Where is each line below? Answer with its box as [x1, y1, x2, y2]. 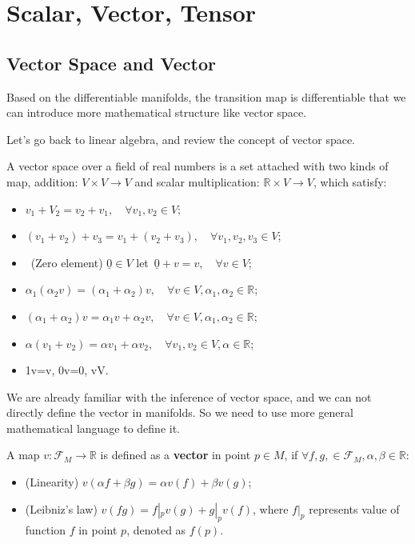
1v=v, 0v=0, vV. [25, 362, 109, 378]
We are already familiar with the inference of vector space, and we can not [6, 388, 372, 405]
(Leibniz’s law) [25, 500, 98, 517]
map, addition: [6, 173, 78, 190]
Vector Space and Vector [6, 50, 216, 75]
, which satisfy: [313, 173, 387, 190]
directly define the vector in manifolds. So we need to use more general [6, 404, 353, 421]
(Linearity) [25, 474, 79, 490]
